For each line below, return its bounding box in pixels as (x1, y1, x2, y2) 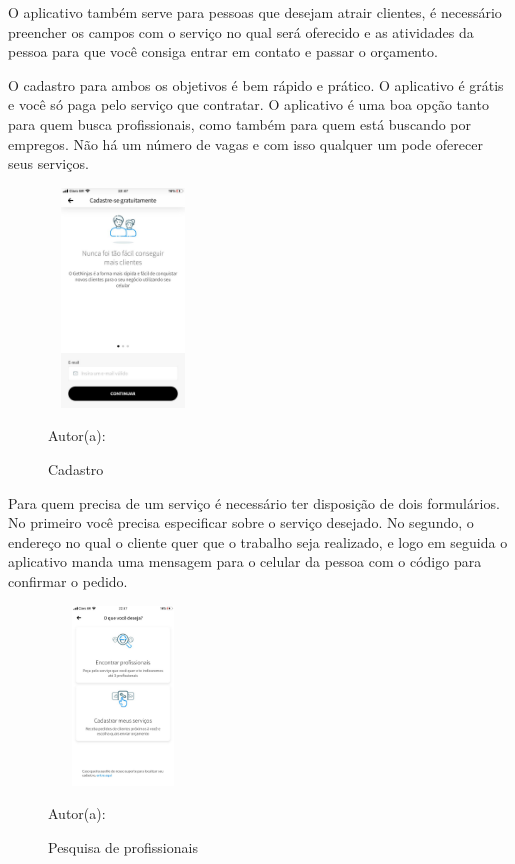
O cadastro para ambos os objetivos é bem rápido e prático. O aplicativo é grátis (8, 74, 504, 95)
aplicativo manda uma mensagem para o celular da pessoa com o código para (8, 551, 482, 572)
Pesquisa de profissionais (48, 836, 198, 857)
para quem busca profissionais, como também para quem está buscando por (8, 113, 471, 134)
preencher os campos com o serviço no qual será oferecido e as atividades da (8, 21, 474, 42)
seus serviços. (8, 153, 89, 174)
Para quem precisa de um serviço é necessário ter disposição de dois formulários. (8, 492, 500, 513)
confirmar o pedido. (8, 570, 128, 591)
